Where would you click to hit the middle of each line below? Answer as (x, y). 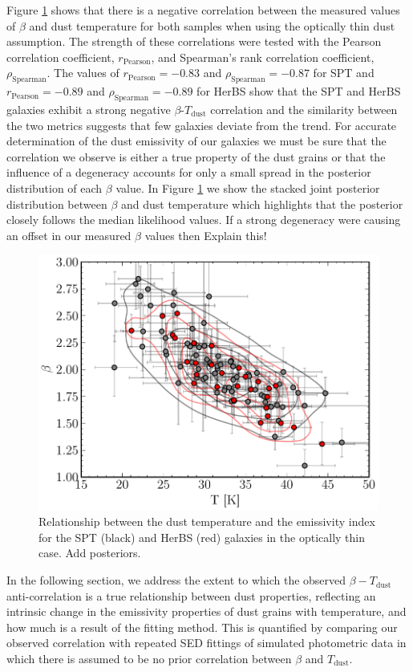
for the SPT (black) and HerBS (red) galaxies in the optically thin (202, 537)
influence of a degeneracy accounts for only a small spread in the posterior (189, 172)
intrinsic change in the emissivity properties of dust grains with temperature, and (206, 611)
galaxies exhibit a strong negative (89, 109)
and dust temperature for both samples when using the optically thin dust (212, 25)
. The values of (83, 73)
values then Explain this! (206, 235)
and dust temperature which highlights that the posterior (262, 204)
